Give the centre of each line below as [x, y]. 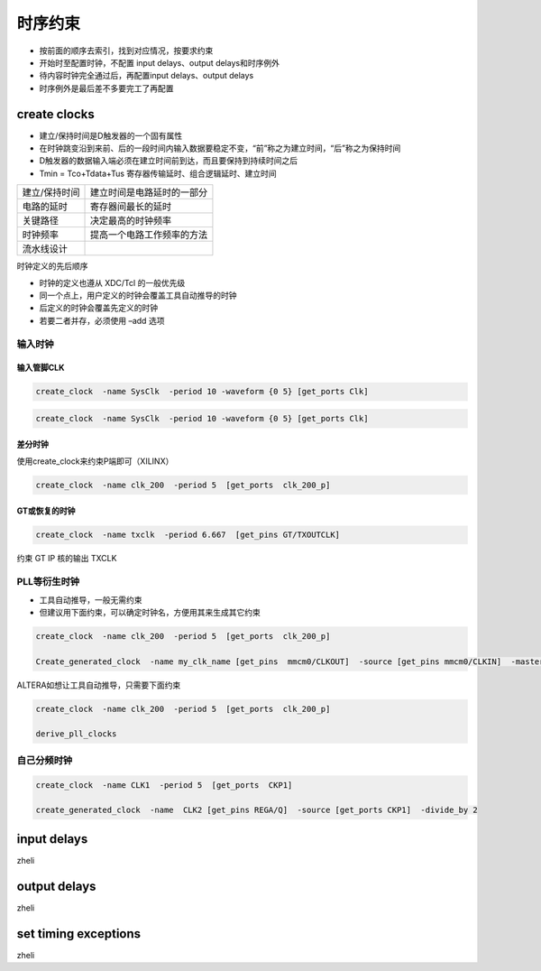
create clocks [55, 114]
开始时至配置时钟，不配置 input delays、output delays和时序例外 [159, 62]
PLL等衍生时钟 [48, 582]
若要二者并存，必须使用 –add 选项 [102, 320]
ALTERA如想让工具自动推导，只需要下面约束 [99, 685]
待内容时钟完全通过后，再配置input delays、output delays [147, 76]
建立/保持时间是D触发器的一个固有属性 [111, 135]
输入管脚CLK [41, 368]
